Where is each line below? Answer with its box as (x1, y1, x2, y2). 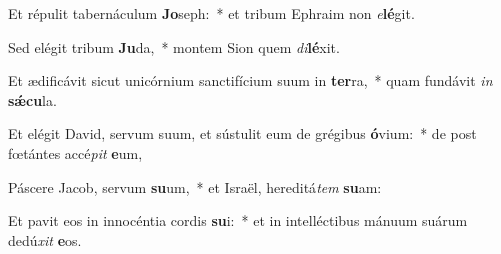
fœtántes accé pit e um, (8, 142, 143, 163)
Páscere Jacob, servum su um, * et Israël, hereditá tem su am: (8, 176, 382, 197)
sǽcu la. (8, 89, 57, 110)
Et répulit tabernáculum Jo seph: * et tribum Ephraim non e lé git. (8, 3, 415, 23)
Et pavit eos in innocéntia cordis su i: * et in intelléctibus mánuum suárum (8, 210, 468, 231)
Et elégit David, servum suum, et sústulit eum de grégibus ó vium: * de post (8, 123, 477, 144)
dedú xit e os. (8, 229, 82, 250)
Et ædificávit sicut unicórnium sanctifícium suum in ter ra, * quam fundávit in (8, 70, 493, 91)
